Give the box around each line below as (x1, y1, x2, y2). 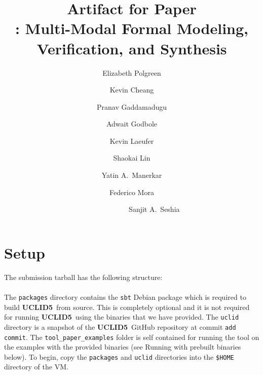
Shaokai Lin (113, 152, 151, 163)
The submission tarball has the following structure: (4, 271, 163, 282)
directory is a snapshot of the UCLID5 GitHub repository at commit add (4, 321, 236, 332)
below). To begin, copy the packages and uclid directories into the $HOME (4, 351, 234, 362)
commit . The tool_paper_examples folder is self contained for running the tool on (4, 331, 259, 342)
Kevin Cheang (109, 84, 154, 95)
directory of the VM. (4, 361, 68, 372)
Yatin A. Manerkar (101, 170, 162, 180)
